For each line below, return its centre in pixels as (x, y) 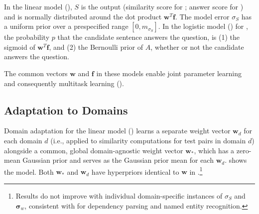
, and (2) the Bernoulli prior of (96, 47)
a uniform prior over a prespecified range (66, 26)
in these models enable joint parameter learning (169, 73)
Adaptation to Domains (66, 110)
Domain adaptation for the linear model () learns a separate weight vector (117, 131)
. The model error (202, 16)
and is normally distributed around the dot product (83, 16)
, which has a (214, 150)
